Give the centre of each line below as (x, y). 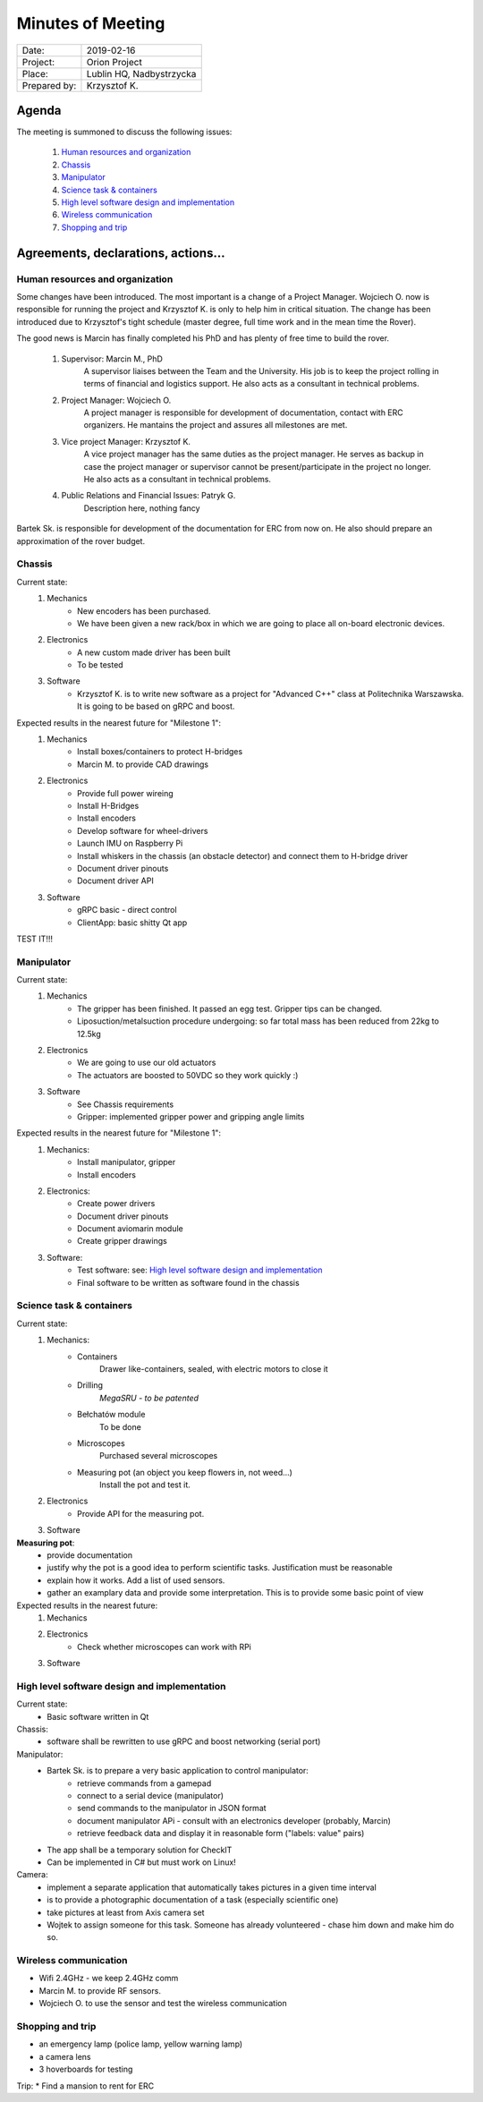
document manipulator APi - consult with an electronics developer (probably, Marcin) (234, 1820)
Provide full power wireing (125, 793)
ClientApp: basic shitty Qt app (132, 923)
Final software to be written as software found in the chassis (188, 1282)
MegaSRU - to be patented (149, 1398)
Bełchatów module (111, 1415)
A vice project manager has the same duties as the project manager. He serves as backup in (254, 454)
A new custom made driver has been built (154, 652)
